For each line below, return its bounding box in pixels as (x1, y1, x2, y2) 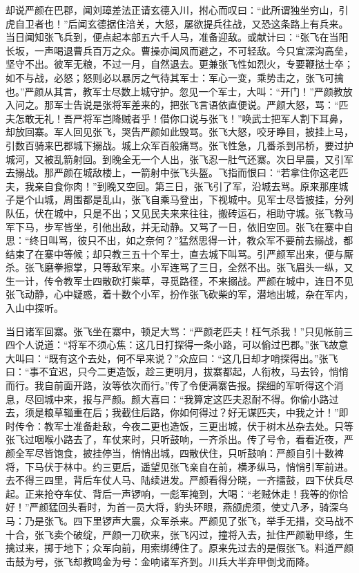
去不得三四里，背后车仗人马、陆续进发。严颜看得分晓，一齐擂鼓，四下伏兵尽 (6, 473, 353, 487)
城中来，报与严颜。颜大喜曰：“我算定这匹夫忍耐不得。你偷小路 (43, 391, 329, 406)
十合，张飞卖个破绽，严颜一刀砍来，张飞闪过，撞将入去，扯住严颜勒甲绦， (6, 527, 344, 541)
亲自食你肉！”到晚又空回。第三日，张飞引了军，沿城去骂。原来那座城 (34, 178, 349, 193)
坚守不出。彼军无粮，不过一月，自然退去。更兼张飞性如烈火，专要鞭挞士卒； (6, 57, 353, 71)
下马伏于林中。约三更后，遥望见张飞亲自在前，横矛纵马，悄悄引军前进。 (24, 459, 353, 473)
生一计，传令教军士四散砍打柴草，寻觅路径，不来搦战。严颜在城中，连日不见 (6, 273, 353, 288)
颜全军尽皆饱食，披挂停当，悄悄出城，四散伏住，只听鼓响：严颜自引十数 (6, 446, 334, 460)
